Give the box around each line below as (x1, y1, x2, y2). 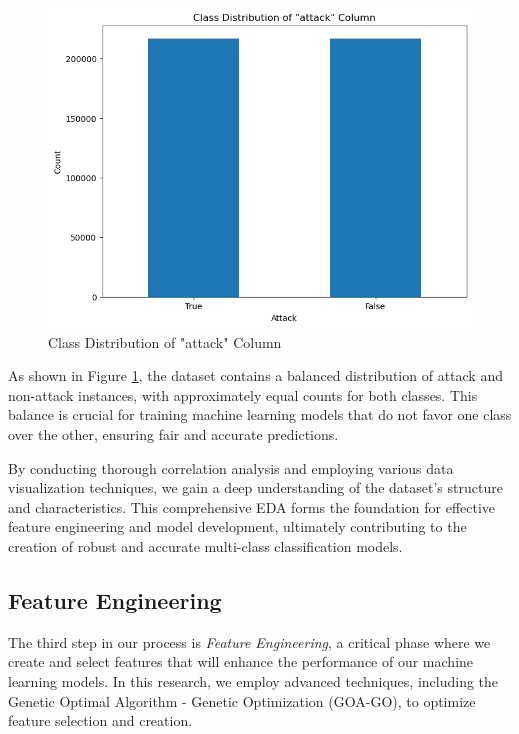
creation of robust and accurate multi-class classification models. (8, 535, 403, 556)
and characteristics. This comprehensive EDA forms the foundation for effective (8, 496, 496, 517)
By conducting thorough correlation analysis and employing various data (8, 457, 454, 478)
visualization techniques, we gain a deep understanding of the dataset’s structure (8, 477, 503, 498)
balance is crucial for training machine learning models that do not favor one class (8, 404, 512, 425)
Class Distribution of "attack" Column (48, 331, 282, 352)
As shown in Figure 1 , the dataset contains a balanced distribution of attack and (8, 365, 503, 386)
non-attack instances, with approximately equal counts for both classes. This (8, 384, 478, 405)
